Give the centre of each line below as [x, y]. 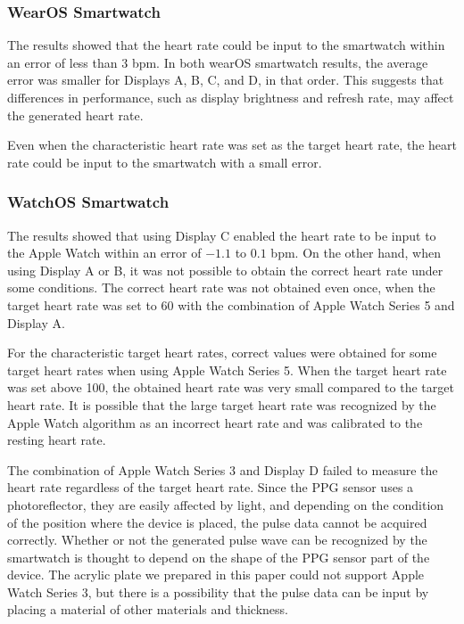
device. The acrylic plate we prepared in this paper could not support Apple [216, 575]
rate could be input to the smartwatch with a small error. [165, 162]
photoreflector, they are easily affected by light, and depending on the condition [226, 504]
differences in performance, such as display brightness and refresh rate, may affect [231, 97]
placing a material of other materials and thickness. [148, 609]
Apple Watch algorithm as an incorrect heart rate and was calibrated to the [215, 422]
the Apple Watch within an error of [104, 253]
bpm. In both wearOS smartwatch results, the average [280, 62]
